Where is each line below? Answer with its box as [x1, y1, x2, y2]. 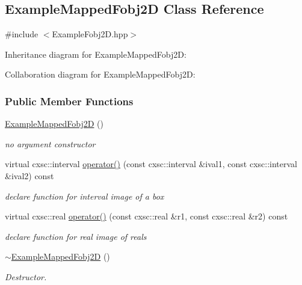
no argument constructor [5, 137, 96, 150]
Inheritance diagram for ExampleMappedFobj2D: [5, 47, 186, 60]
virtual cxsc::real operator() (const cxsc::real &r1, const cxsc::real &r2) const [5, 210, 288, 222]
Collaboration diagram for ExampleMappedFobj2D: [5, 68, 196, 81]
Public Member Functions [5, 93, 134, 108]
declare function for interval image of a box [5, 189, 164, 202]
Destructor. [5, 270, 47, 283]
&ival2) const [5, 169, 54, 182]
